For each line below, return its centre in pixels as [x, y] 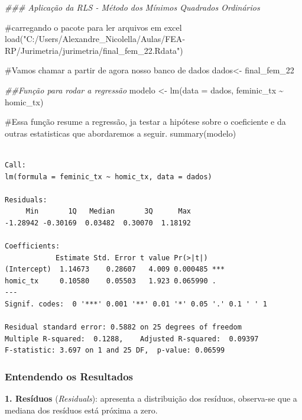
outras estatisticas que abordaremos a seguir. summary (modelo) [121, 133]
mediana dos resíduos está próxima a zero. [81, 410]
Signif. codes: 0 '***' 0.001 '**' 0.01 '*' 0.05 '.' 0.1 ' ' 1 [136, 304]
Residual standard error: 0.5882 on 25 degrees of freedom [123, 327]
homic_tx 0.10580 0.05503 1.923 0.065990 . [111, 281]
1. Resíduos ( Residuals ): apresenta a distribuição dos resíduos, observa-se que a [151, 398]
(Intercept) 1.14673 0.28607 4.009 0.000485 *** [115, 269]
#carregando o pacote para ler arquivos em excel [93, 27]
